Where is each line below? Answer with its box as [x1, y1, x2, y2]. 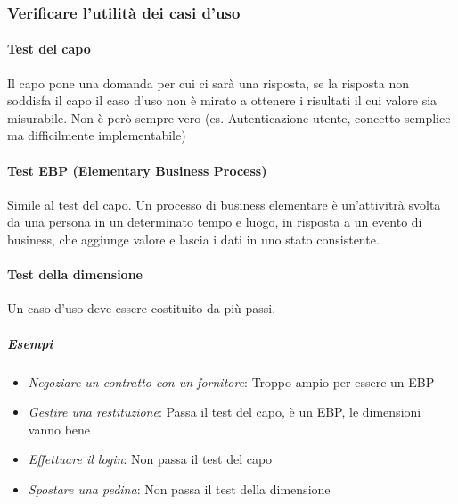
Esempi [7, 334, 53, 352]
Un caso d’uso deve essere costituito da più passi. [7, 299, 276, 318]
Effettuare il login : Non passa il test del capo [28, 450, 273, 468]
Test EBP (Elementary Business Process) [7, 161, 267, 179]
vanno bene [28, 419, 91, 438]
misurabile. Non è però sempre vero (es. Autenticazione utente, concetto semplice [7, 108, 451, 127]
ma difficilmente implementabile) [7, 126, 186, 145]
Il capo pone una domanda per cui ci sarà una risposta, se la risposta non [7, 73, 409, 92]
